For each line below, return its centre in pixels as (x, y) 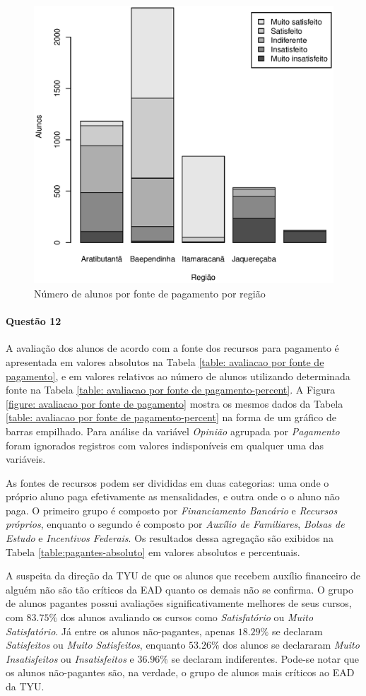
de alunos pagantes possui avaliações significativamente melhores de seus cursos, (179, 603)
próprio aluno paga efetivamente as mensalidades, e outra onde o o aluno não (173, 496)
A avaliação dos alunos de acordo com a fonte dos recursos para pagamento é (172, 348)
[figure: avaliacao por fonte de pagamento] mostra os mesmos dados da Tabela (175, 403)
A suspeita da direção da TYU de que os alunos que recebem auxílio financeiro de (183, 576)
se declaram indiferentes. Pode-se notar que (265, 658)
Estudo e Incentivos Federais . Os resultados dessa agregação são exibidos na (170, 538)
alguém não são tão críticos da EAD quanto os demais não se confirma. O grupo (180, 589)
